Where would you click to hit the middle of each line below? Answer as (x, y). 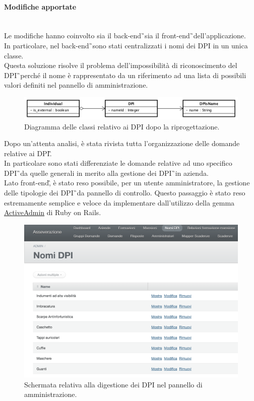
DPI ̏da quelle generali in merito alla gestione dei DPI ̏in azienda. (106, 173)
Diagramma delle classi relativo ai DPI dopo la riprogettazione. (122, 126)
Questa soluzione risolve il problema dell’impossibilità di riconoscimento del (121, 65)
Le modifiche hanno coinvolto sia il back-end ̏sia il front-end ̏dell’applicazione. (125, 36)
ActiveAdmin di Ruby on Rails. (53, 212)
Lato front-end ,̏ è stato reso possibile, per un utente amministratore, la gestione (127, 183)
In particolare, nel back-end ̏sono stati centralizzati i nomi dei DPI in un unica (126, 45)
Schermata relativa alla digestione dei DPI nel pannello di (113, 384)
